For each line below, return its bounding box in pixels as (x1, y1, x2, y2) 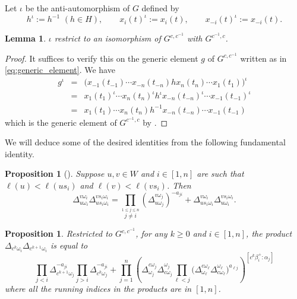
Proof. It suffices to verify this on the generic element (5, 52, 198, 64)
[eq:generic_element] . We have (5, 63, 115, 76)
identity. (5, 147, 34, 160)
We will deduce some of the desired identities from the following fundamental (5, 136, 286, 148)
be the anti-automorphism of (25, 2, 130, 14)
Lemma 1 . (5, 32, 46, 44)
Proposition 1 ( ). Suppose (5, 167, 105, 180)
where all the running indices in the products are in (5, 282, 192, 294)
